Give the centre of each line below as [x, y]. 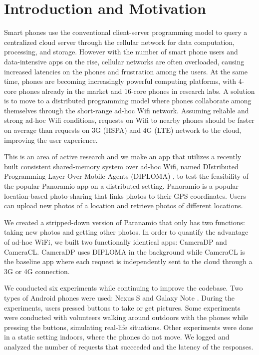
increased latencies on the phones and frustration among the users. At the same [126, 71]
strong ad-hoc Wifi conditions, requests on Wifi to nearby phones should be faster [129, 120]
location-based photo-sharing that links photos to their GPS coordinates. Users [125, 195]
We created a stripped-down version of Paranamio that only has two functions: [125, 222]
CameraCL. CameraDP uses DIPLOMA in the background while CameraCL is [125, 251]
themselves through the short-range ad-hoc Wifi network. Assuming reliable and [127, 110]
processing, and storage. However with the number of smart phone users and [121, 52]
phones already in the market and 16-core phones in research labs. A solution [137, 91]
